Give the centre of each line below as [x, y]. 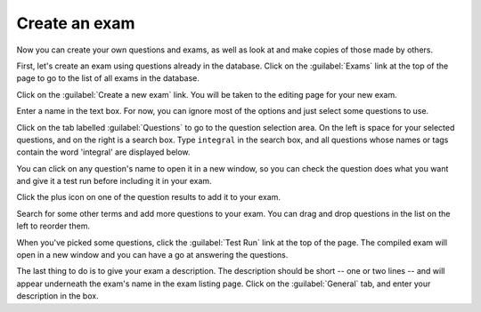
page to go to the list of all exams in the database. [108, 78]
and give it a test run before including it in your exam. [114, 181]
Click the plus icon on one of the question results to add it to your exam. [148, 197]
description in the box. [57, 296]
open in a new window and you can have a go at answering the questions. [152, 255]
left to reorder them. [53, 226]
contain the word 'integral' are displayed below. [103, 152]
